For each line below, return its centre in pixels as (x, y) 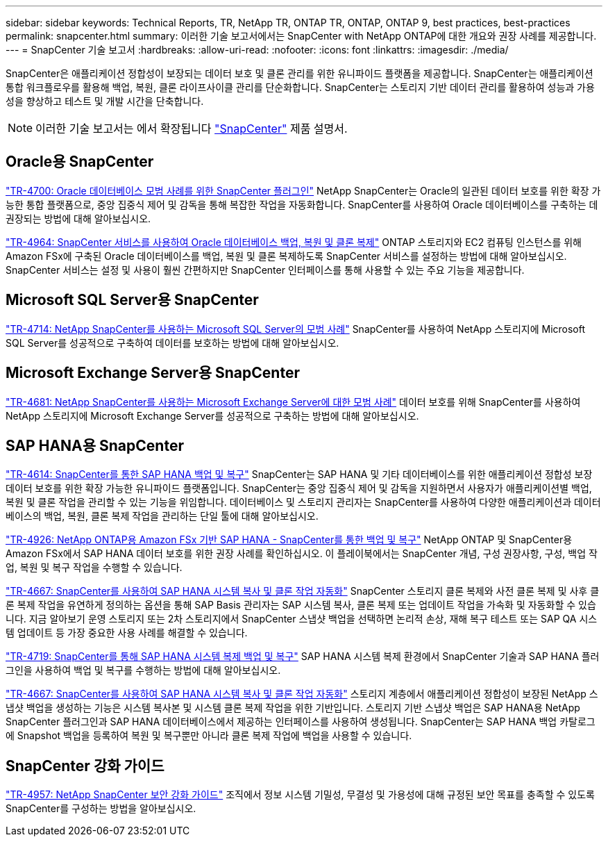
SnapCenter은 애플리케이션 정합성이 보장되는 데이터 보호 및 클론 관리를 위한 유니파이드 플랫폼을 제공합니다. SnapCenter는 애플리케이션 (299, 73)
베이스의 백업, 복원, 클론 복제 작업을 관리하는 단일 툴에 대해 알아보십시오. (162, 516)
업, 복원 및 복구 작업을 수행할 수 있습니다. (94, 568)
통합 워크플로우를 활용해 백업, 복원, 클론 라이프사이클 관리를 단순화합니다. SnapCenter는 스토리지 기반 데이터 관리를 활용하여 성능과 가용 (300, 87)
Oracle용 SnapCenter (80, 162)
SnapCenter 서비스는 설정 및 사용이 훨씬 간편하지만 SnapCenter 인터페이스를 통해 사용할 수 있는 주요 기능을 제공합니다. (265, 270)
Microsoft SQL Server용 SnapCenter (132, 300)
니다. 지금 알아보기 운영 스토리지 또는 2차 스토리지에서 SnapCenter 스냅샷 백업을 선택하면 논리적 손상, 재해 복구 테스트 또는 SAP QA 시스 (302, 619)
